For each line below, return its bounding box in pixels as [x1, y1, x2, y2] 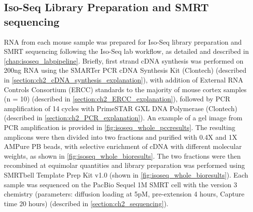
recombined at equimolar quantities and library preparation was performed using [4, 160, 245, 170]
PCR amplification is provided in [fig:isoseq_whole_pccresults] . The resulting [4, 122, 235, 132]
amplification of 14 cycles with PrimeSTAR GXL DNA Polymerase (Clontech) [4, 103, 237, 113]
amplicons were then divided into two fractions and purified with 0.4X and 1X [4, 131, 237, 142]
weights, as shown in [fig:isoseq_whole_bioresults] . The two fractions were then [4, 150, 241, 161]
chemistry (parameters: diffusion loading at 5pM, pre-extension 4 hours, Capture [4, 189, 245, 199]
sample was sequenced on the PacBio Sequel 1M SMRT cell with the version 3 [4, 179, 237, 189]
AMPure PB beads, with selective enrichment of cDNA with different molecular [4, 141, 242, 151]
